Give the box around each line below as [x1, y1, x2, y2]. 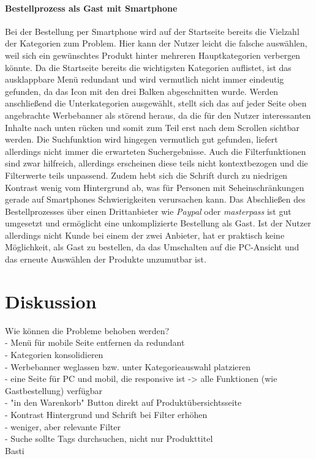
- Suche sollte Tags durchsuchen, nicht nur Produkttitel [5, 432, 213, 445]
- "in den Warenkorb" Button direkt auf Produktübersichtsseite [5, 396, 242, 409]
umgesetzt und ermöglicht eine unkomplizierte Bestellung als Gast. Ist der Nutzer [5, 217, 311, 229]
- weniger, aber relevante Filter [5, 420, 121, 433]
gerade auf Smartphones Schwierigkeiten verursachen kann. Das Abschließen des [5, 193, 306, 206]
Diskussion [5, 288, 97, 313]
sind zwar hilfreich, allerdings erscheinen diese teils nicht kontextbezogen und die [5, 157, 308, 170]
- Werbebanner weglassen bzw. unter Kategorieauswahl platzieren [5, 360, 250, 373]
